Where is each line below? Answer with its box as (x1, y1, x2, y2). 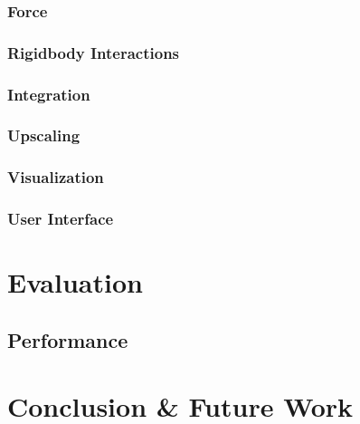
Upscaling (7, 124, 81, 147)
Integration (7, 82, 90, 105)
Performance (7, 325, 128, 353)
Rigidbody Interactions (7, 41, 180, 63)
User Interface (7, 207, 114, 230)
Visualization (7, 166, 104, 188)
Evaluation (7, 264, 143, 301)
